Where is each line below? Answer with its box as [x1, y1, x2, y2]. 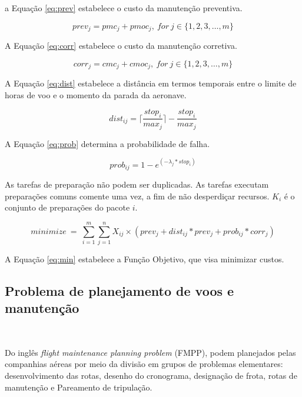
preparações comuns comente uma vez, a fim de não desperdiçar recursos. [5, 189, 270, 202]
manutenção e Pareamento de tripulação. [5, 381, 152, 393]
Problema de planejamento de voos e [5, 282, 234, 299]
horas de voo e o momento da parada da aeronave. [5, 88, 187, 101]
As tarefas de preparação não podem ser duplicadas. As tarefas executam [5, 178, 269, 191]
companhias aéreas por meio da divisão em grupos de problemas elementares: [5, 358, 283, 370]
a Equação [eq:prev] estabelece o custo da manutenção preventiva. [5, 2, 243, 14]
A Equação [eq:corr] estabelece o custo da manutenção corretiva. [5, 39, 237, 52]
